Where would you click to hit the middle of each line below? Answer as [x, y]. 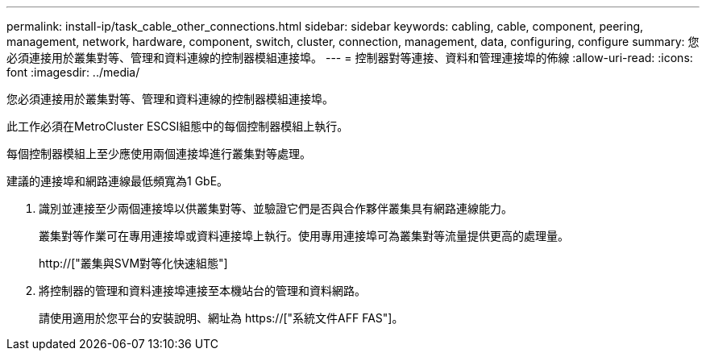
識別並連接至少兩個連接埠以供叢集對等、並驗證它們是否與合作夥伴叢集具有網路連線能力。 [276, 208]
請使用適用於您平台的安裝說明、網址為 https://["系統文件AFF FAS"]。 [221, 318]
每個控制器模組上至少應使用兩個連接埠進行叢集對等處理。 [159, 154]
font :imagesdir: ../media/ [73, 72]
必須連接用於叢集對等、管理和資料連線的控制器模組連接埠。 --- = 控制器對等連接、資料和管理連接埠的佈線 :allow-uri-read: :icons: [350, 58]
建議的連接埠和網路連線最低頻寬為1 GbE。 [118, 181]
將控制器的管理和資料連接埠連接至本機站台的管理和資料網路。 [202, 291]
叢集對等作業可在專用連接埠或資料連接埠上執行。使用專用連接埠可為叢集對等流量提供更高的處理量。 [304, 236]
